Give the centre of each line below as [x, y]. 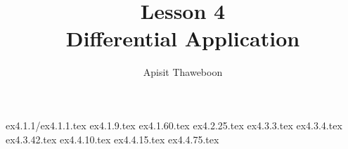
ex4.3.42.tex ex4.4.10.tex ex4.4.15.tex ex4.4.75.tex [112, 139]
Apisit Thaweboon [183, 72]
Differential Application [183, 38]
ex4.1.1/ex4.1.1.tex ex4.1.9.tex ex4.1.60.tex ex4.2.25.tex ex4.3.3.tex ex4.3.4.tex [174, 125]
